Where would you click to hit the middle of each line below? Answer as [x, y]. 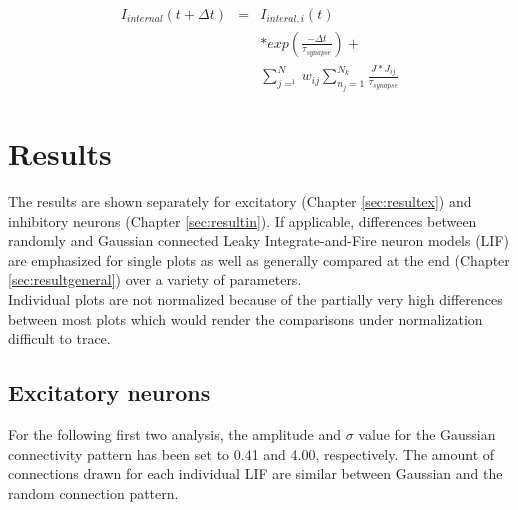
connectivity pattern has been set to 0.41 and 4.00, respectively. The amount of [251, 453]
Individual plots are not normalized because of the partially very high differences [255, 299]
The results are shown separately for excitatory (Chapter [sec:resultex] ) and [240, 201]
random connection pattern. [93, 492]
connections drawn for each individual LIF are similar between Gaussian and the [255, 473]
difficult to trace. [59, 338]
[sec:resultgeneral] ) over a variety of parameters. [155, 279]
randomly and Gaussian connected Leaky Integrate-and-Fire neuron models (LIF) [259, 240]
